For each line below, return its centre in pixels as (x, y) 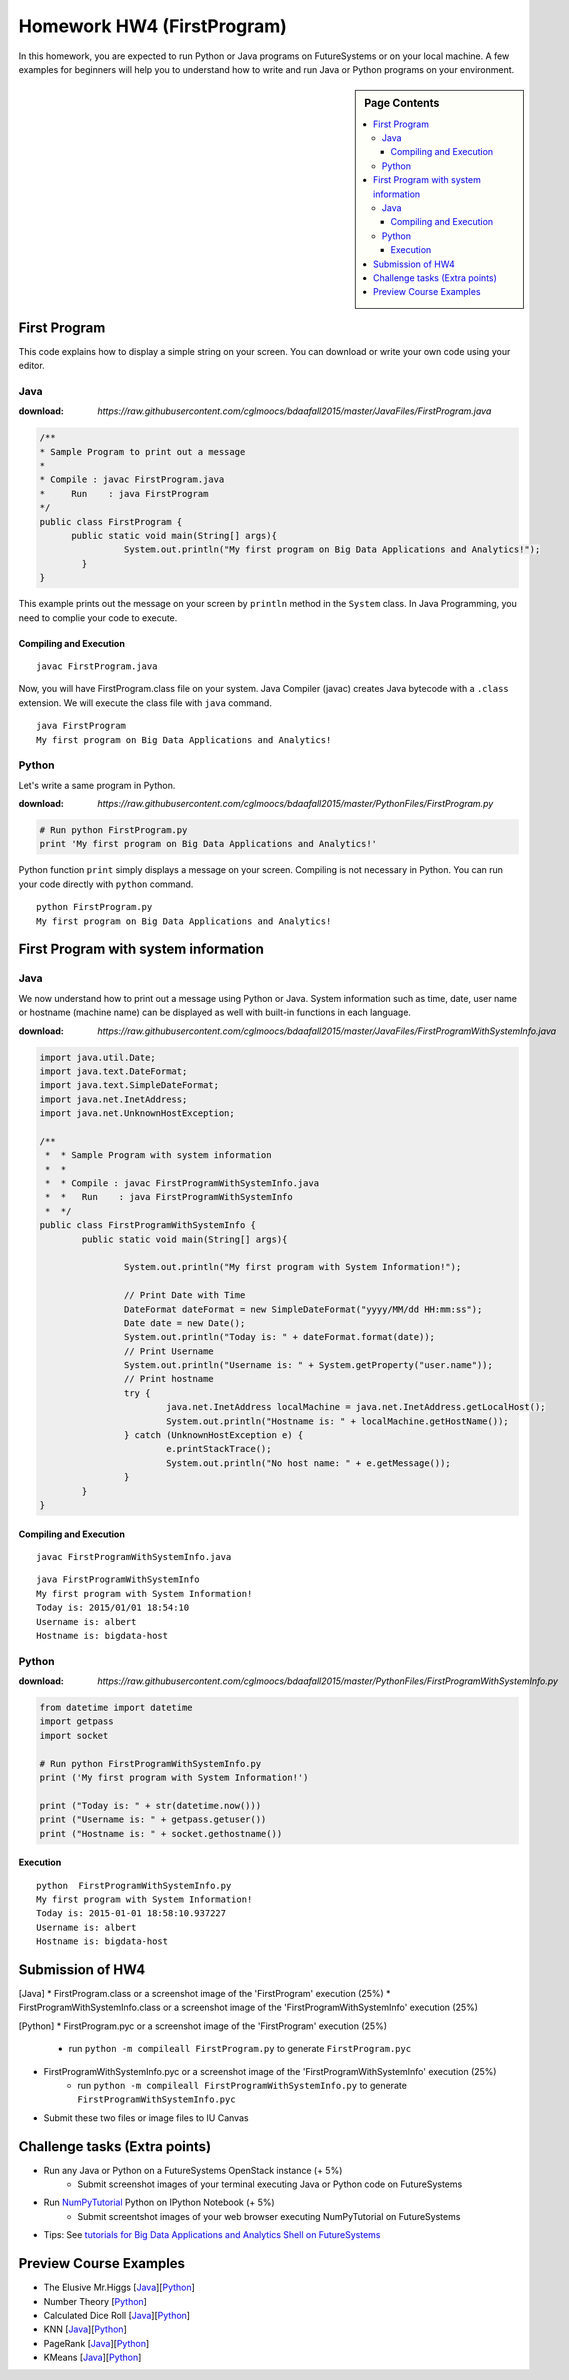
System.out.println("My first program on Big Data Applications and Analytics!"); (332, 549)
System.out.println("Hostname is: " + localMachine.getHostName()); (337, 1421)
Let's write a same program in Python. (97, 785)
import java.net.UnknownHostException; (137, 1113)
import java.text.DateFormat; (113, 1071)
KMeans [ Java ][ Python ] (92, 2357)
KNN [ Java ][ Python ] (85, 2329)
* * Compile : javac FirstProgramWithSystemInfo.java (182, 1183)
